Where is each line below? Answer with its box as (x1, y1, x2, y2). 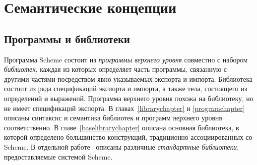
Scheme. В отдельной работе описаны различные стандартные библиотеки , (4, 141, 239, 152)
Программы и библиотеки (4, 31, 130, 46)
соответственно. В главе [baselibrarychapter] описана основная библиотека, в (4, 122, 239, 132)
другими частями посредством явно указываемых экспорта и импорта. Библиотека (4, 73, 253, 84)
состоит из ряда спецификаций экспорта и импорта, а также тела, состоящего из (4, 83, 248, 94)
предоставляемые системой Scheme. (4, 151, 113, 162)
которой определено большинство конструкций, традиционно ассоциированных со (4, 132, 253, 142)
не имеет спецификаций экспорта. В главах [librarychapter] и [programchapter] (4, 103, 245, 113)
